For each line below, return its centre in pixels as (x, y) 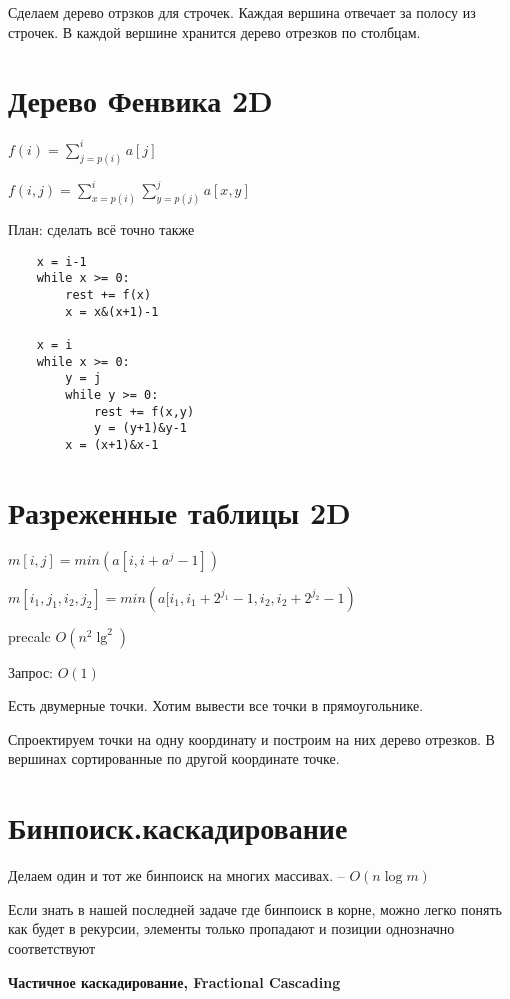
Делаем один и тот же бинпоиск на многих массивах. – (176, 875)
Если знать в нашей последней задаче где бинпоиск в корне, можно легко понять (255, 908)
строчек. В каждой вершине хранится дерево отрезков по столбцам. (214, 31)
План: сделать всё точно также (101, 229)
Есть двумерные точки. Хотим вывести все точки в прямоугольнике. (216, 705)
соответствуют (52, 947)
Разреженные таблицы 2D (179, 511)
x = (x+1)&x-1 (112, 444)
